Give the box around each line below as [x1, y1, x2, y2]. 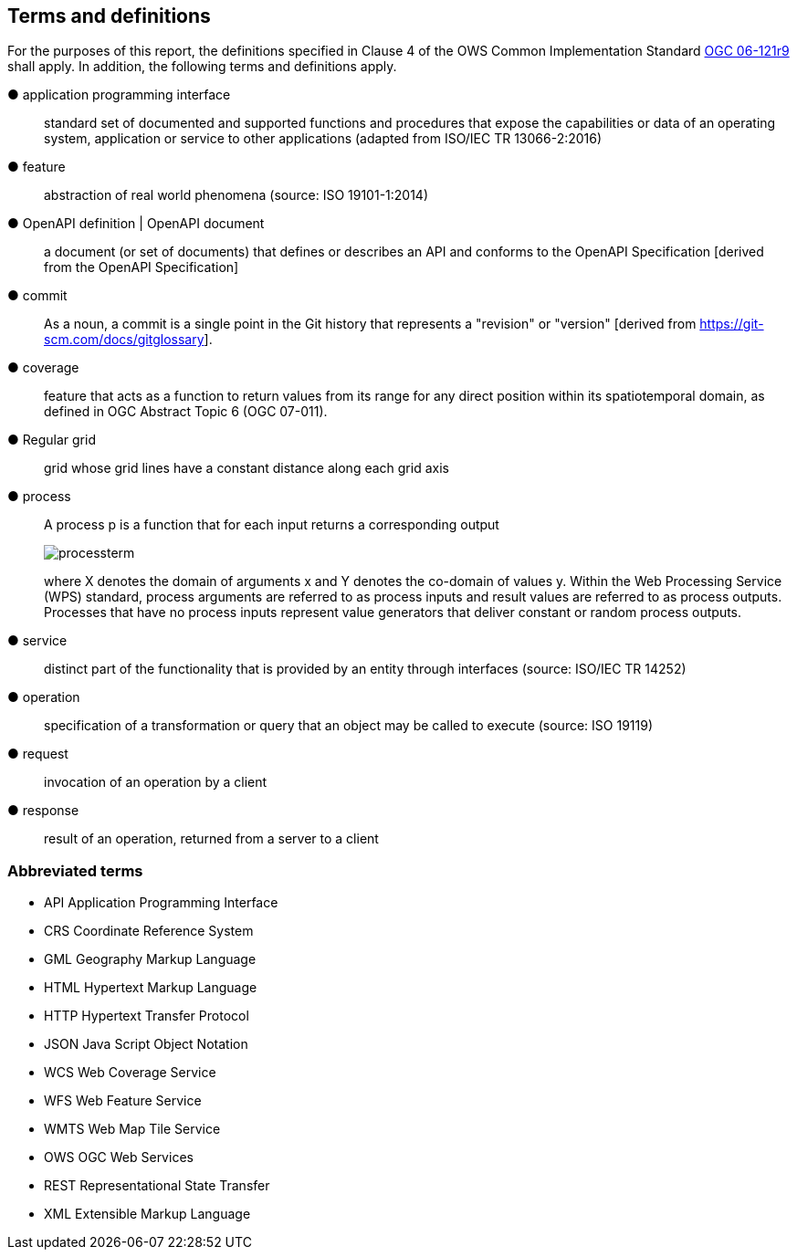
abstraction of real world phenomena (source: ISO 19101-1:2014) [44, 187, 429, 204]
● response [7, 802, 79, 819]
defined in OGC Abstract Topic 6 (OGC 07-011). [44, 403, 328, 420]
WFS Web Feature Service [44, 1093, 202, 1109]
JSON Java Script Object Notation [44, 1036, 248, 1053]
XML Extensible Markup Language [44, 1206, 251, 1222]
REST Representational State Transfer [44, 1178, 270, 1194]
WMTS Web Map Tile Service [44, 1121, 221, 1137]
